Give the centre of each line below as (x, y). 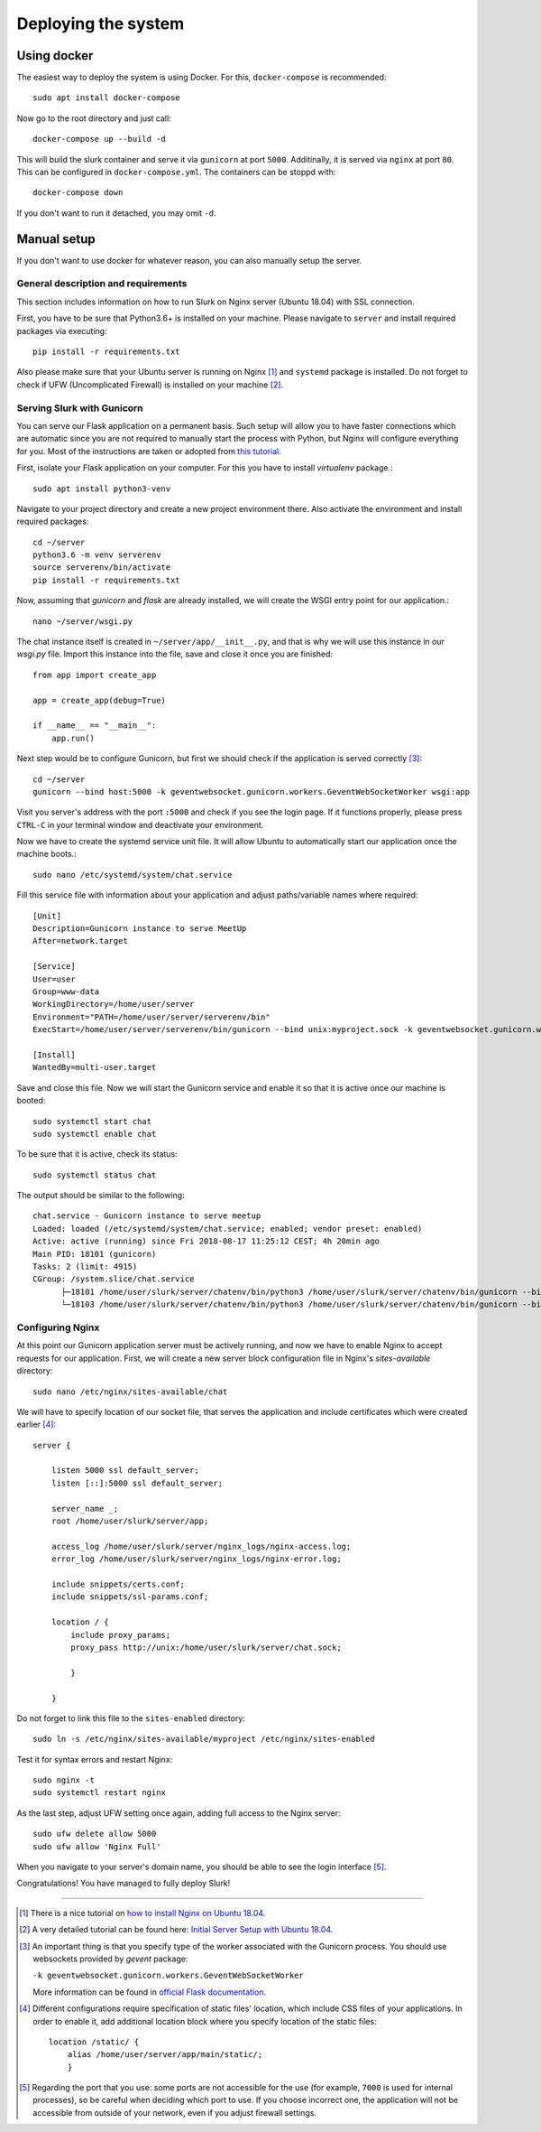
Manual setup (56, 239)
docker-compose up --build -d (100, 139)
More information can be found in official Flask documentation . (150, 1992)
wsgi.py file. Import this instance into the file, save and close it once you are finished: (175, 654)
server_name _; (85, 1508)
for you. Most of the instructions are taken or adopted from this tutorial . (149, 451)
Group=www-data (66, 992)
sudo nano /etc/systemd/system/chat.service (133, 875)
